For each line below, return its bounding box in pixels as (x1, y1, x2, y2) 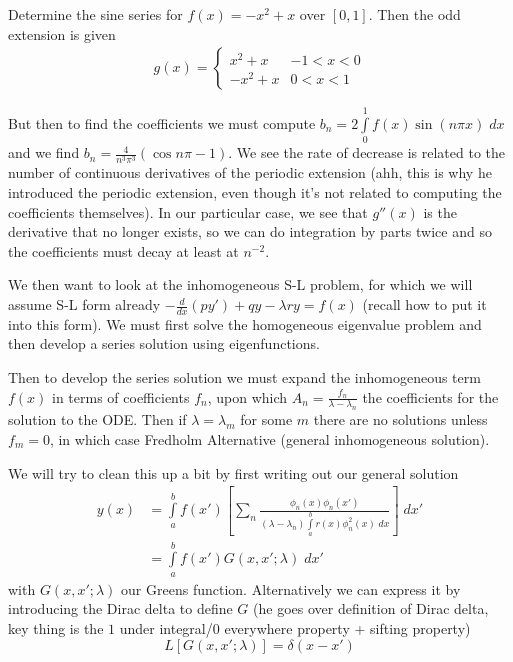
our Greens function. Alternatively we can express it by (121, 578, 461, 599)
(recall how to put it (362, 294, 487, 315)
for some (240, 409, 293, 430)
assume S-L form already (8, 294, 161, 315)
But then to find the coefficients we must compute (8, 113, 316, 134)
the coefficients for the (362, 386, 499, 407)
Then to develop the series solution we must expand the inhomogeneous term (8, 367, 481, 388)
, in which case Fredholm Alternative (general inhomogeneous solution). (49, 429, 490, 450)
